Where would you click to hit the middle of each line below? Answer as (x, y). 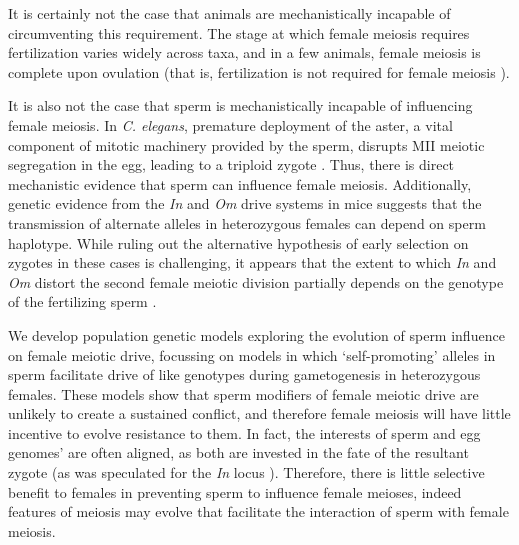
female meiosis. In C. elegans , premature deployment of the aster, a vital (230, 124)
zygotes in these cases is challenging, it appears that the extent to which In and (252, 262)
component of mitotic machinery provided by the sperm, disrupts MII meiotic (246, 144)
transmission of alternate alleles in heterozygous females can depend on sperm (247, 222)
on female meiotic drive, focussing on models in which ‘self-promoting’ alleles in (252, 354)
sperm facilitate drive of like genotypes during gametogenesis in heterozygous (244, 374)
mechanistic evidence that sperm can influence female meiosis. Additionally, (240, 183)
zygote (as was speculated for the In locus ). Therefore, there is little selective (246, 472)
